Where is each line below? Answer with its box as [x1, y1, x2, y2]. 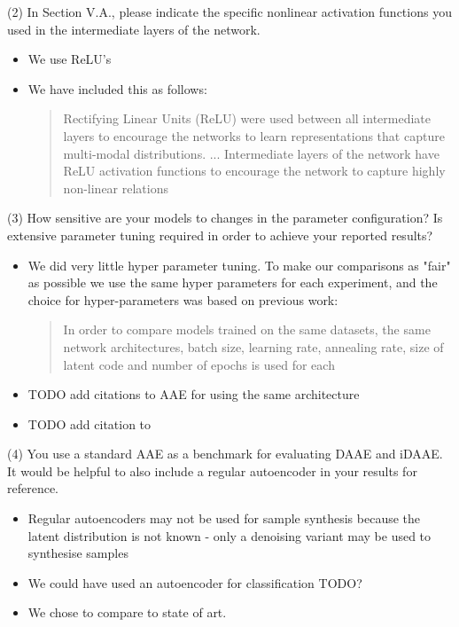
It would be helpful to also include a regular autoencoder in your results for [7, 461, 417, 480]
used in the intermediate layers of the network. [7, 20, 261, 38]
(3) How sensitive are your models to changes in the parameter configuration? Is [7, 208, 443, 227]
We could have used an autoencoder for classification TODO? [27, 573, 362, 592]
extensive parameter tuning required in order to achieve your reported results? [7, 225, 433, 244]
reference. [7, 479, 59, 498]
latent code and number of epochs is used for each [63, 355, 335, 373]
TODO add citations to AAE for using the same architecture [27, 385, 360, 404]
